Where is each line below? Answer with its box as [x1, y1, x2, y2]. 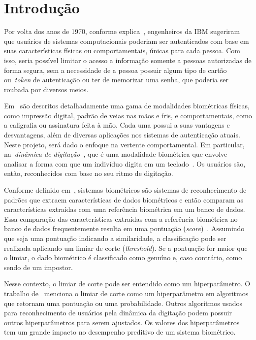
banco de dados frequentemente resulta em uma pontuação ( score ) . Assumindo [4, 223, 245, 234]
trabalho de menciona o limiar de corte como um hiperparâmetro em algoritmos [4, 288, 249, 298]
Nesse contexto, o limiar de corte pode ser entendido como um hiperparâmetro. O [4, 278, 251, 289]
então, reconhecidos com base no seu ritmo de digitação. [4, 168, 173, 178]
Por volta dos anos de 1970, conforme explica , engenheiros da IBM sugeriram [4, 26, 240, 36]
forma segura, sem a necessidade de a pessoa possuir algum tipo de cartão [4, 65, 227, 75]
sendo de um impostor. [4, 262, 73, 272]
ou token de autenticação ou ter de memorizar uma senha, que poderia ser [4, 74, 229, 85]
